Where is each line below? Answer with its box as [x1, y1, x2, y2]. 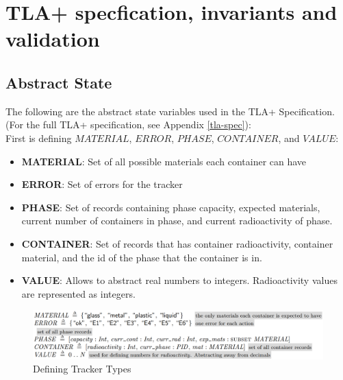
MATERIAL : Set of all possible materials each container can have [21, 154, 307, 168]
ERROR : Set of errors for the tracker [21, 177, 183, 191]
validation [5, 25, 100, 53]
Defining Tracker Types [33, 361, 131, 376]
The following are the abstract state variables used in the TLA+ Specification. [5, 104, 335, 118]
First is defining [5, 130, 72, 145]
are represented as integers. [21, 286, 136, 300]
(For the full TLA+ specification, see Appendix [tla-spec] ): [5, 117, 251, 132]
